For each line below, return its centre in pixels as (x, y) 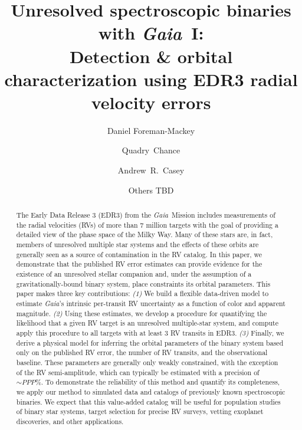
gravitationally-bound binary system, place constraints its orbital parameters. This (143, 283)
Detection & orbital (151, 56)
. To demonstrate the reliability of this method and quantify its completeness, (160, 382)
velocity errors (151, 102)
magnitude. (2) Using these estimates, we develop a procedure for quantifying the (142, 313)
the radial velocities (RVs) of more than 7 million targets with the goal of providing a (147, 224)
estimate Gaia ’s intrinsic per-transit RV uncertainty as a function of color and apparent (151, 303)
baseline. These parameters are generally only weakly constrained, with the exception (147, 362)
